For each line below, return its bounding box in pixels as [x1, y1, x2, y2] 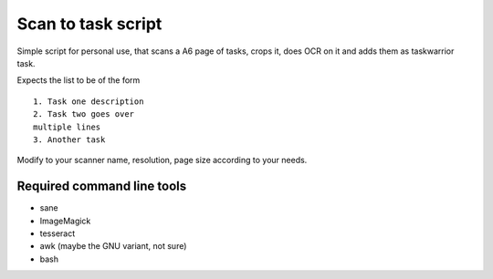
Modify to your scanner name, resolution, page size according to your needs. [16, 155, 308, 166]
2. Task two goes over [33, 109, 135, 119]
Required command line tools [16, 179, 187, 194]
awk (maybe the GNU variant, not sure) [39, 241, 187, 252]
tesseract [39, 228, 76, 239]
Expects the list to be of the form [16, 75, 141, 86]
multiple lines [33, 121, 101, 132]
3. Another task [33, 134, 106, 145]
